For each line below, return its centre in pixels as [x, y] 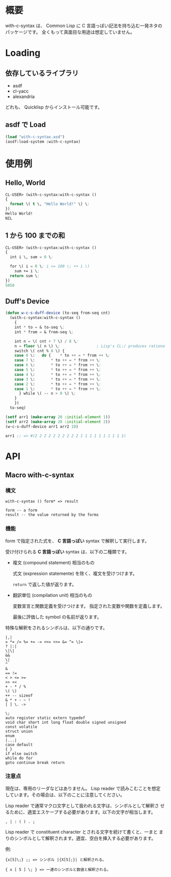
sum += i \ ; [27, 271]
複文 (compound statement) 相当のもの [54, 562]
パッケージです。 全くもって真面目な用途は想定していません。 [70, 32]
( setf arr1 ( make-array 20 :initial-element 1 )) [58, 417]
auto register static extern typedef [45, 718]
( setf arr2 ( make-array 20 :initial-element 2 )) [58, 422]
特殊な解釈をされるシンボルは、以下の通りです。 [56, 628]
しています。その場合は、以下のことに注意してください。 [65, 795]
